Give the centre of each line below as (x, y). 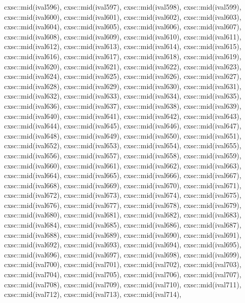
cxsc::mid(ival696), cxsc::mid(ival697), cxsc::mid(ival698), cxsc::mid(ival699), (123, 254)
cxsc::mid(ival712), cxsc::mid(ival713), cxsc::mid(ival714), (93, 294)
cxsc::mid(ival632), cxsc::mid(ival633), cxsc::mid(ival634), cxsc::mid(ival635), (123, 96)
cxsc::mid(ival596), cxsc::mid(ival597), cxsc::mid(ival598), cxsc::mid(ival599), (123, 7)
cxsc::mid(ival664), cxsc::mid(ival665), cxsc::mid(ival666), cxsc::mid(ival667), (123, 175)
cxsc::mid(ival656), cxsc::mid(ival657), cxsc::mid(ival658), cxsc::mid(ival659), (123, 155)
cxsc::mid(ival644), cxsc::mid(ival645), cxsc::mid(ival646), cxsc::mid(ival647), (123, 126)
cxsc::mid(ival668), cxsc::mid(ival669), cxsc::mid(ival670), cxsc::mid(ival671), (123, 185)
